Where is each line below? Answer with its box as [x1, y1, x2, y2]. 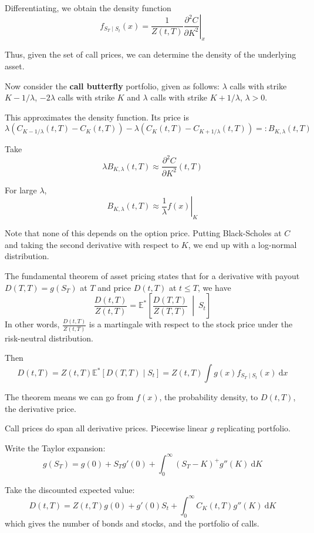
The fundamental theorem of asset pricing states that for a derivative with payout [5, 270, 300, 282]
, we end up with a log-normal [188, 238, 297, 250]
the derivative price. [5, 402, 76, 414]
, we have [197, 281, 231, 293]
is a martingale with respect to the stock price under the [89, 318, 293, 330]
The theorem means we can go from [5, 391, 134, 403]
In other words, [5, 318, 60, 330]
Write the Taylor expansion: [5, 441, 106, 454]
